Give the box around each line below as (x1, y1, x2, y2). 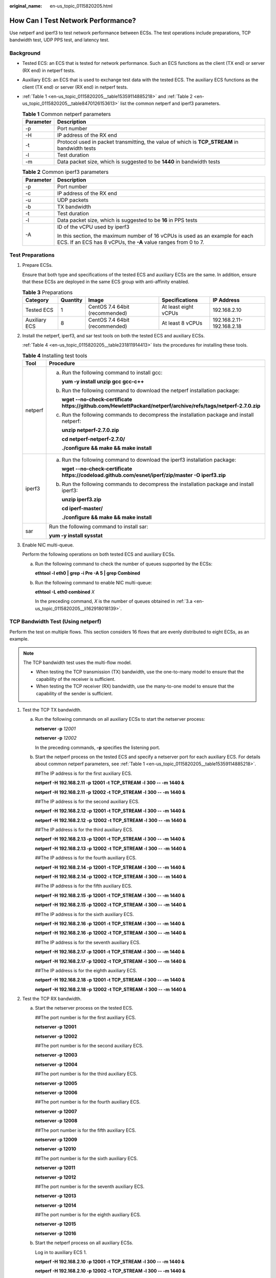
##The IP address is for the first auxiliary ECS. (35, 770, 132, 777)
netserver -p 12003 (35, 1052, 78, 1058)
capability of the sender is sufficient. (36, 690, 113, 696)
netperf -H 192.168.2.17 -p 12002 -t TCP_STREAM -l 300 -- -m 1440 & (35, 958, 186, 964)
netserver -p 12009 (35, 1136, 78, 1143)
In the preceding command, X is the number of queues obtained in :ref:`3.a (35, 598, 193, 604)
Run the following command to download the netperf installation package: (61, 386, 240, 394)
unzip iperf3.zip (61, 496, 102, 503)
